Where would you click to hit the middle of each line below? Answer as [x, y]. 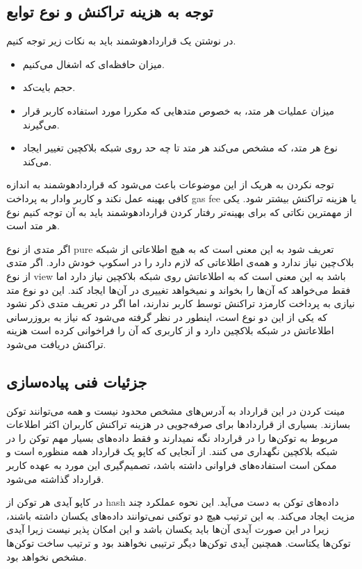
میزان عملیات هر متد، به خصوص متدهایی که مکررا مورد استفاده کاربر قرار [179, 110]
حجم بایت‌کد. [49, 87]
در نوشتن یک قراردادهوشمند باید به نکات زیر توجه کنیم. [121, 41]
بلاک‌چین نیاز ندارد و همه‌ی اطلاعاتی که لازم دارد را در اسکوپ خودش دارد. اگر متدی [180, 262]
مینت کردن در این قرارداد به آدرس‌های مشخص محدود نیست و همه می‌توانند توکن [176, 410]
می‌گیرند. [41, 124]
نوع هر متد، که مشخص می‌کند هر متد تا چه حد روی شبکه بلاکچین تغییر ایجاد [180, 148]
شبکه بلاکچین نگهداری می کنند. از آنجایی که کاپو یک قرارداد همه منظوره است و [172, 451]
